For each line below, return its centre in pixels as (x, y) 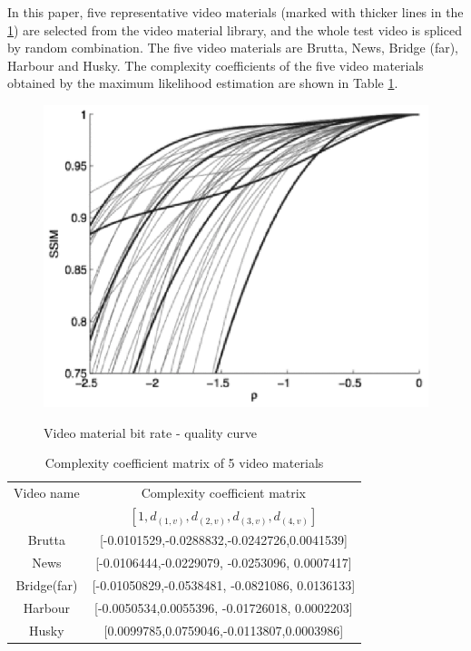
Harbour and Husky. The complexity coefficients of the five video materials (216, 65)
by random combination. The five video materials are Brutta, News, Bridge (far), (233, 48)
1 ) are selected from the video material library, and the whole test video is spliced (235, 29)
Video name (47, 493)
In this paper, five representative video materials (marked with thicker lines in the (235, 12)
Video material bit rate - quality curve (151, 432)
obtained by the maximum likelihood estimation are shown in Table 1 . (203, 83)
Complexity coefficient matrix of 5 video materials (184, 463)
